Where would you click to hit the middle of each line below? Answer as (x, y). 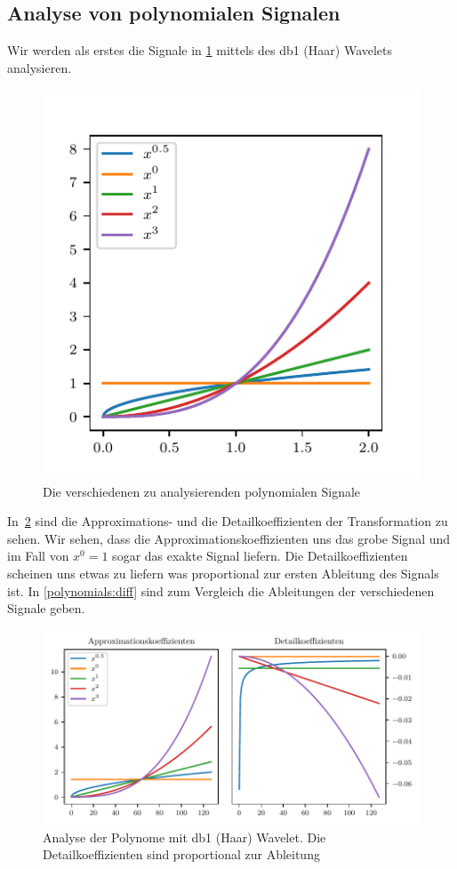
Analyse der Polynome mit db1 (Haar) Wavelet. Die (184, 837)
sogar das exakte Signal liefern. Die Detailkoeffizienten (260, 556)
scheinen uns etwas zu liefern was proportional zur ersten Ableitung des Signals (223, 573)
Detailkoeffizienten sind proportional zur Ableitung (181, 854)
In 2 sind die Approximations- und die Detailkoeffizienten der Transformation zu (228, 521)
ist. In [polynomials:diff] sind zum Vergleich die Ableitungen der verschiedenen (221, 590)
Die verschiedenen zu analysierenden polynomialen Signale (202, 491)
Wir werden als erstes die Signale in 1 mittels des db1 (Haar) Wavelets (200, 50)
